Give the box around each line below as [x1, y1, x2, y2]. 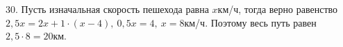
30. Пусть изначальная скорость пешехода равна [6, 2, 209, 16]
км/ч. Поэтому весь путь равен [184, 15, 317, 29]
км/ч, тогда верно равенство [217, 2, 338, 16]
